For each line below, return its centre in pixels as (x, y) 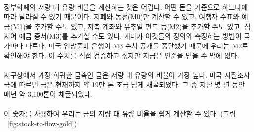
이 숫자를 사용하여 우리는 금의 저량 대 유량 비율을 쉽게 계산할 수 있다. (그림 (120, 113)
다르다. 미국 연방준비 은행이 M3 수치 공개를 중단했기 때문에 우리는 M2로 (137, 45)
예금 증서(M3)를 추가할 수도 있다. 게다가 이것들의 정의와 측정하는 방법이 (130, 36)
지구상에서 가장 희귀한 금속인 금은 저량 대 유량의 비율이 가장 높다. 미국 (113, 74)
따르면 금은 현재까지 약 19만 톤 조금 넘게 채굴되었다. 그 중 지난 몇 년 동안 (132, 84)
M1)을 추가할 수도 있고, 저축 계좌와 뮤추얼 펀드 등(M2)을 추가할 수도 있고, (127, 26)
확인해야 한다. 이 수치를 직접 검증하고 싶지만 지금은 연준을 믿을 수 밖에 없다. (122, 55)
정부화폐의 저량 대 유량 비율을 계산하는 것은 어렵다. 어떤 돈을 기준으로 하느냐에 (126, 7)
